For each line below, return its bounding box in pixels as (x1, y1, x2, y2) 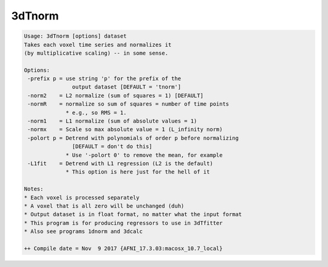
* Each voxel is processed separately (24, 194, 140, 201)
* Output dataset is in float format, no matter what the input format (24, 211, 242, 218)
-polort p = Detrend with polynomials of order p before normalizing (27, 134, 239, 141)
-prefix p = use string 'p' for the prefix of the (27, 75, 182, 82)
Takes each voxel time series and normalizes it (24, 41, 172, 48)
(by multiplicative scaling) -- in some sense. (24, 49, 168, 56)
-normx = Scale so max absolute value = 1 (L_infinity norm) (27, 126, 223, 133)
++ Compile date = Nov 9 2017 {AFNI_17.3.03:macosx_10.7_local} (24, 245, 223, 252)
